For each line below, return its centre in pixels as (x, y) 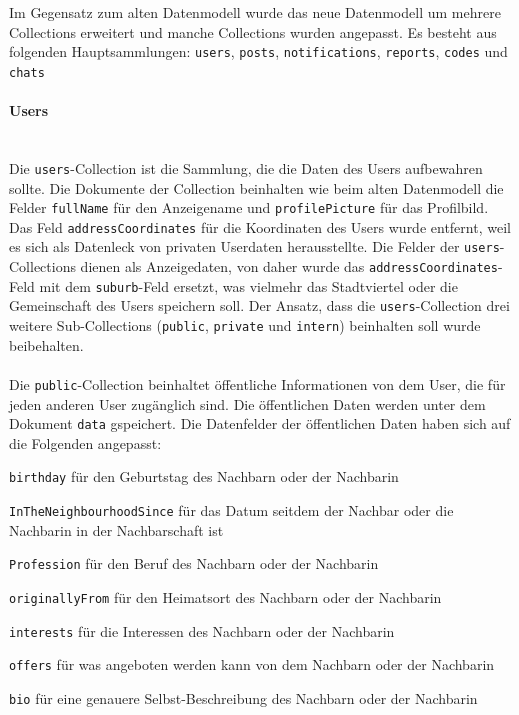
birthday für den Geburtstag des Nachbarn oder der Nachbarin (204, 476)
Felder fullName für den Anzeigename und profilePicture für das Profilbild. (249, 207)
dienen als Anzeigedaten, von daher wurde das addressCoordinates (289, 266)
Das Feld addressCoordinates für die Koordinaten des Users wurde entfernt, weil (260, 226)
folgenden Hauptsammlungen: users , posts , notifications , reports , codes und (258, 51)
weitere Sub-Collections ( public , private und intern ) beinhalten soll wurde (245, 325)
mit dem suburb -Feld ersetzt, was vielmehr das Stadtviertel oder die (248, 285)
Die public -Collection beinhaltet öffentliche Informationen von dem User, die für (257, 383)
